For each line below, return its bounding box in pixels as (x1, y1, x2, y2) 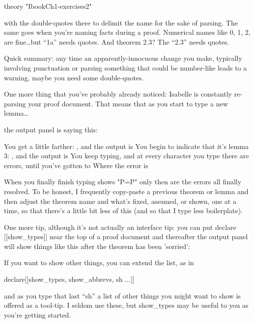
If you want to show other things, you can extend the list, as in (4, 257, 194, 268)
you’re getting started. (4, 309, 71, 320)
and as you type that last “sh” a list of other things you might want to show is (4, 290, 241, 300)
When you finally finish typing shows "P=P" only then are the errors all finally (4, 176, 242, 187)
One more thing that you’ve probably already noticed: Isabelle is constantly (4, 89, 232, 99)
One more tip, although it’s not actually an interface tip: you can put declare (4, 222, 236, 232)
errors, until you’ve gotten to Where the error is (4, 160, 148, 170)
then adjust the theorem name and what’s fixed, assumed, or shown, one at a (4, 196, 236, 206)
